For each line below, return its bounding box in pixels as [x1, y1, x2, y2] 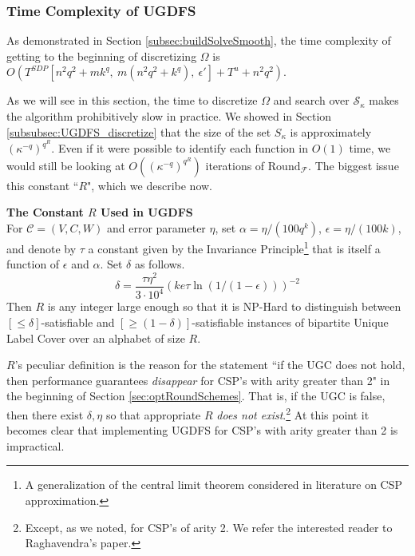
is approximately [290, 123, 372, 140]
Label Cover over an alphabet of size [6, 329, 185, 346]
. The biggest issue [308, 157, 399, 173]
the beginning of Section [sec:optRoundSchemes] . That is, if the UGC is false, [6, 387, 385, 404]
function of [6, 256, 60, 272]
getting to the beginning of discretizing [6, 47, 197, 64]
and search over [273, 92, 350, 109]
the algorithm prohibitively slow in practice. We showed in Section [6, 108, 332, 124]
